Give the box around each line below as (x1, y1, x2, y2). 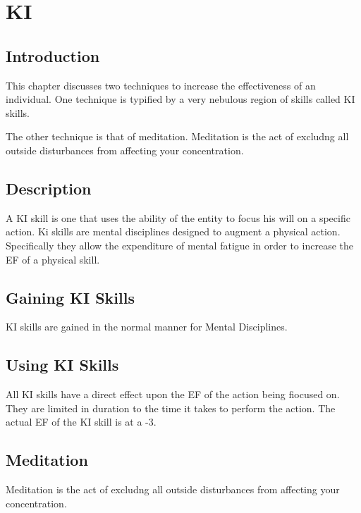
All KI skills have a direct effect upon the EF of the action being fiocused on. (6, 387, 340, 402)
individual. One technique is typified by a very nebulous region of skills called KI (6, 92, 355, 106)
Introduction (6, 44, 100, 66)
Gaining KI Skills (6, 286, 135, 308)
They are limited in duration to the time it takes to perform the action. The (6, 400, 336, 415)
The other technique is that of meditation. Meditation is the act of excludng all (6, 129, 349, 144)
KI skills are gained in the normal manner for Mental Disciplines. (6, 319, 288, 334)
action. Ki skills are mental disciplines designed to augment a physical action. (6, 224, 341, 239)
